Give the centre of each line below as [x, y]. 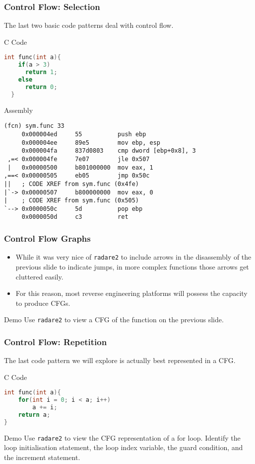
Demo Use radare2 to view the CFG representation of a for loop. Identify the [122, 437]
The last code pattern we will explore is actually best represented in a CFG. [120, 360]
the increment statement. [42, 457]
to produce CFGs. [43, 303]
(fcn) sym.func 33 [34, 126]
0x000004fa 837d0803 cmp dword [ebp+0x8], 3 [109, 151]
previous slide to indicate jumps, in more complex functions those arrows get [132, 267]
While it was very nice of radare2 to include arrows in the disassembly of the [133, 257]
